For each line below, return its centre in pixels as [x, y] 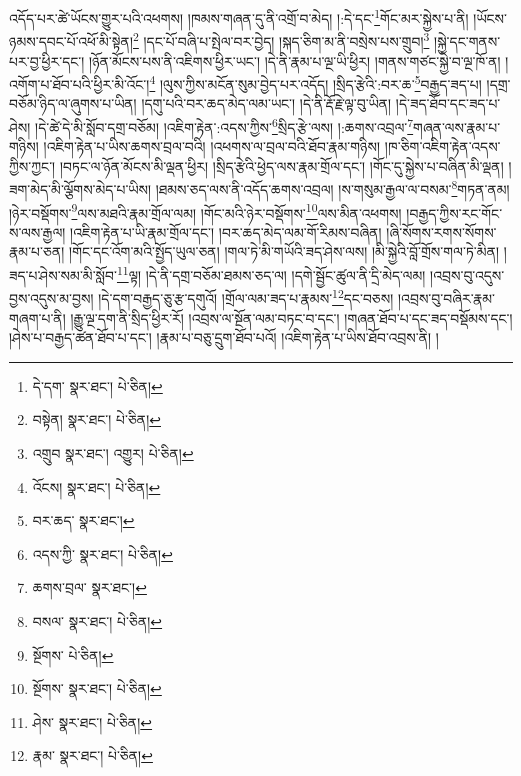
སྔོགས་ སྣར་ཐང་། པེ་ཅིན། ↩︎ [97, 688]
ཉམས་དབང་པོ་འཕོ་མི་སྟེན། [71, 40]
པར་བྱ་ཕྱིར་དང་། [47, 60]
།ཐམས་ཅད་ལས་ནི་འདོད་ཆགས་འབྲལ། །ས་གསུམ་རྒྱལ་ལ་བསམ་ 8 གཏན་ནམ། [332, 188]
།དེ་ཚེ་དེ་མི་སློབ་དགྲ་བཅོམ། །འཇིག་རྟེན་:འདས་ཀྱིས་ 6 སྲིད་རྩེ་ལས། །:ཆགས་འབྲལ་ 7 [224, 125]
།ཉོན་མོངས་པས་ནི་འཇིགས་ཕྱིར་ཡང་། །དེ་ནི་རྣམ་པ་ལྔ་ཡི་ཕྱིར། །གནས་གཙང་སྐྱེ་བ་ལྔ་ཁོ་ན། [295, 60]
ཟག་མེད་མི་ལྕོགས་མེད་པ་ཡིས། [80, 189]
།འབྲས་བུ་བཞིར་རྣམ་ [446, 297]
